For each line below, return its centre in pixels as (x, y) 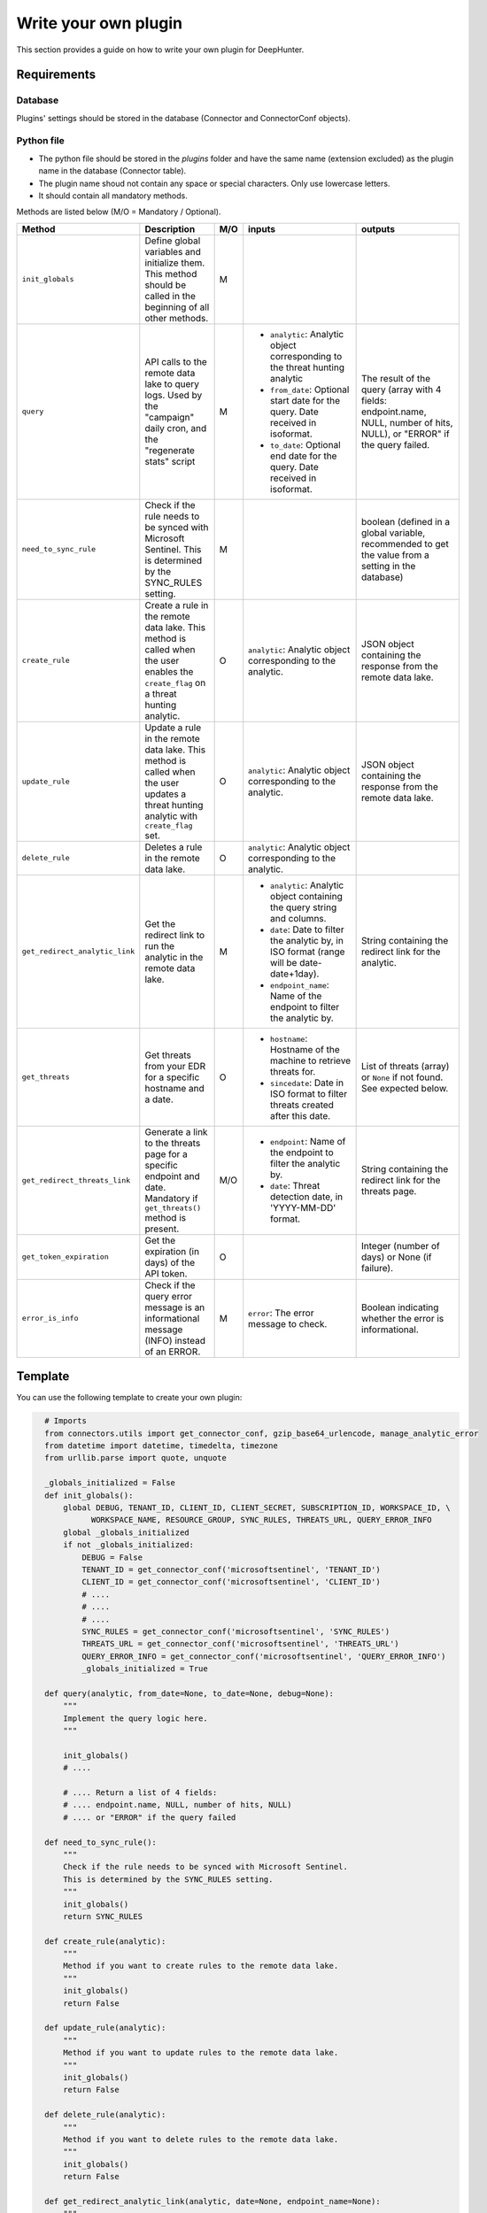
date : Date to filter (307, 929)
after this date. (301, 1115)
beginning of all (177, 307)
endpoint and (172, 1176)
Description (170, 228)
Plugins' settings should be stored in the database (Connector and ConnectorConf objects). (184, 118)
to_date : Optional (305, 444)
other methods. (177, 318)
